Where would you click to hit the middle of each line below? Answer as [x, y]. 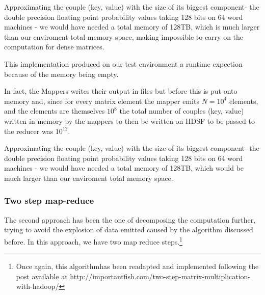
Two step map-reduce [49, 200]
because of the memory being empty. [61, 74]
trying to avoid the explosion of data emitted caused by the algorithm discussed [129, 230]
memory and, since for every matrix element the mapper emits [102, 101]
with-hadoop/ [37, 286]
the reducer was [29, 131]
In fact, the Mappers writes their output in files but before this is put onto [121, 91]
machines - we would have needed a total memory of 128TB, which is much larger [132, 27]
